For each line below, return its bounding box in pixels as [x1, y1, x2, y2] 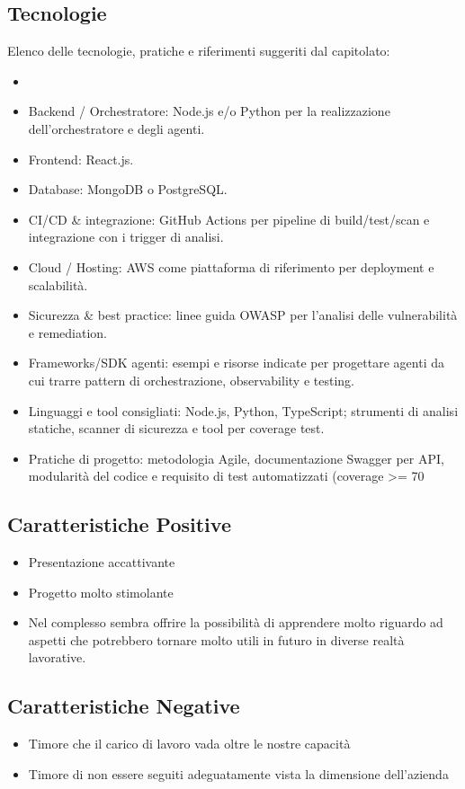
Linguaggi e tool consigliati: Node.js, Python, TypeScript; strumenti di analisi [28, 401, 459, 420]
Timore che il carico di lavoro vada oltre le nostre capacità [28, 734, 351, 753]
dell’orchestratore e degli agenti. [28, 119, 205, 137]
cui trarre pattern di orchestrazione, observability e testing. [28, 370, 354, 389]
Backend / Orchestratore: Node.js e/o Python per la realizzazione [28, 102, 390, 120]
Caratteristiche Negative [7, 692, 240, 720]
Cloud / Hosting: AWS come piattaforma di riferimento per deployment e [28, 257, 434, 276]
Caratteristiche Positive [7, 510, 231, 538]
